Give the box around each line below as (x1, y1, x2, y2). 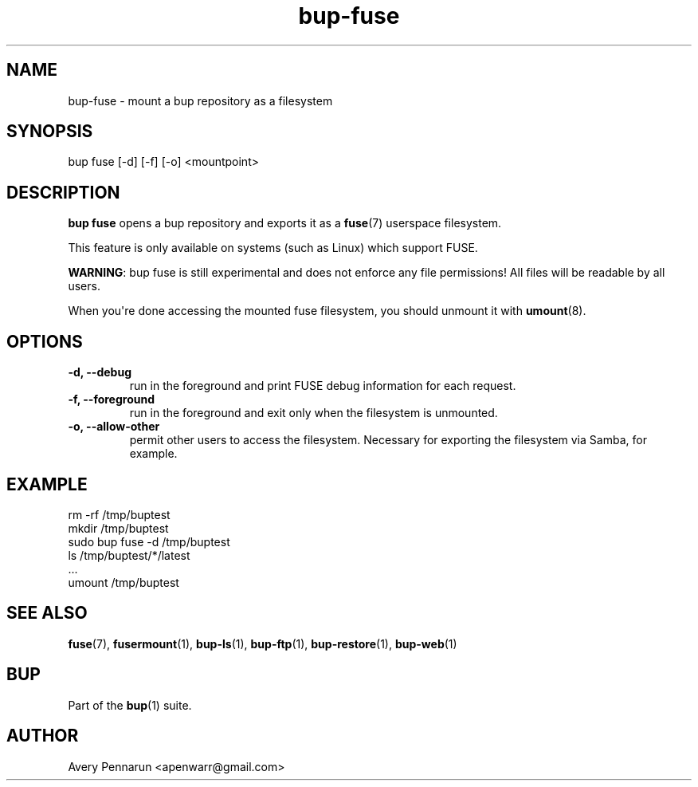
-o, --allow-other (68, 419, 160, 434)
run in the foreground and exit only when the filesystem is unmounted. (129, 406, 498, 420)
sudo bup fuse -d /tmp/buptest (68, 534, 230, 549)
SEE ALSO (6, 603, 88, 624)
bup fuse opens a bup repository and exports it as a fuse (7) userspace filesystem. (68, 216, 502, 230)
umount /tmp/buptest (68, 575, 179, 589)
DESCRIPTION (6, 182, 120, 203)
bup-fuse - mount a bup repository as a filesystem (68, 93, 333, 108)
